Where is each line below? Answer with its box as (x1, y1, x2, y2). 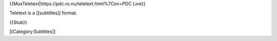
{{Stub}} (9, 19, 28, 25)
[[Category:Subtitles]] (9, 28, 56, 35)
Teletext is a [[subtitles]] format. (9, 10, 77, 16)
